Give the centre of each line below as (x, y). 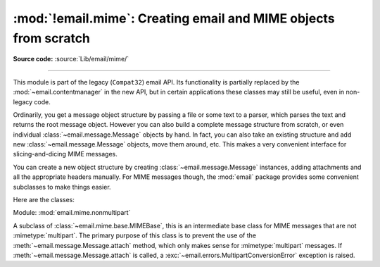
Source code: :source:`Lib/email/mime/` (71, 59)
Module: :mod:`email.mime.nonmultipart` (72, 213)
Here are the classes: (44, 200)
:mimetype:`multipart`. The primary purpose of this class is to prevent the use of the (135, 235)
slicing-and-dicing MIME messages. (65, 154)
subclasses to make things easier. (62, 187)
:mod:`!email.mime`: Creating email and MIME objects (174, 18)
